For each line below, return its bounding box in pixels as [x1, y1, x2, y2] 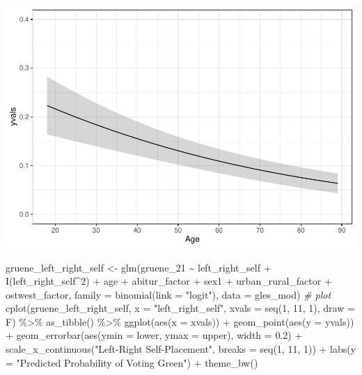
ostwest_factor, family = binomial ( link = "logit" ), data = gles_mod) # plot [6, 287, 331, 301]
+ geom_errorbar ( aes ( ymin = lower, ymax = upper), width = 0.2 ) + [6, 328, 303, 342]
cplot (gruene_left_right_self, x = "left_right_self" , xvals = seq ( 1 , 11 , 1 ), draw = [6, 301, 355, 315]
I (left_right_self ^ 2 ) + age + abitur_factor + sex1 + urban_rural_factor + [6, 274, 332, 288]
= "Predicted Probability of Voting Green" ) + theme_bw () [6, 355, 258, 369]
